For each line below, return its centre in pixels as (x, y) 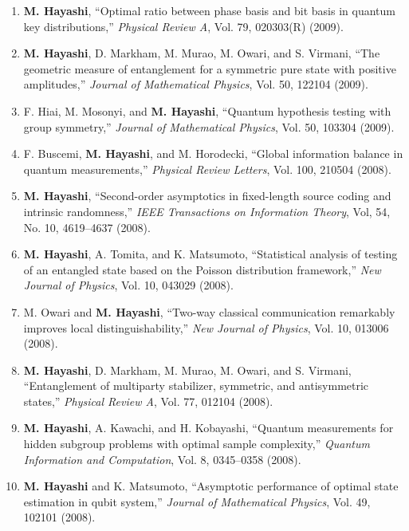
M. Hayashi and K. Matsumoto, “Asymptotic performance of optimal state (211, 486)
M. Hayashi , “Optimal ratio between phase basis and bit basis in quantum (209, 10)
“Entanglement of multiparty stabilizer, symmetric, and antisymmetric (196, 385)
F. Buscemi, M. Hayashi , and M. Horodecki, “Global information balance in (213, 153)
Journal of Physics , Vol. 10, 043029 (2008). (128, 285)
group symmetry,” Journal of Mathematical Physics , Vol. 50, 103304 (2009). (209, 126)
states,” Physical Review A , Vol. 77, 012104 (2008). (148, 401)
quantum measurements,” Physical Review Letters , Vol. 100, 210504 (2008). (207, 169)
